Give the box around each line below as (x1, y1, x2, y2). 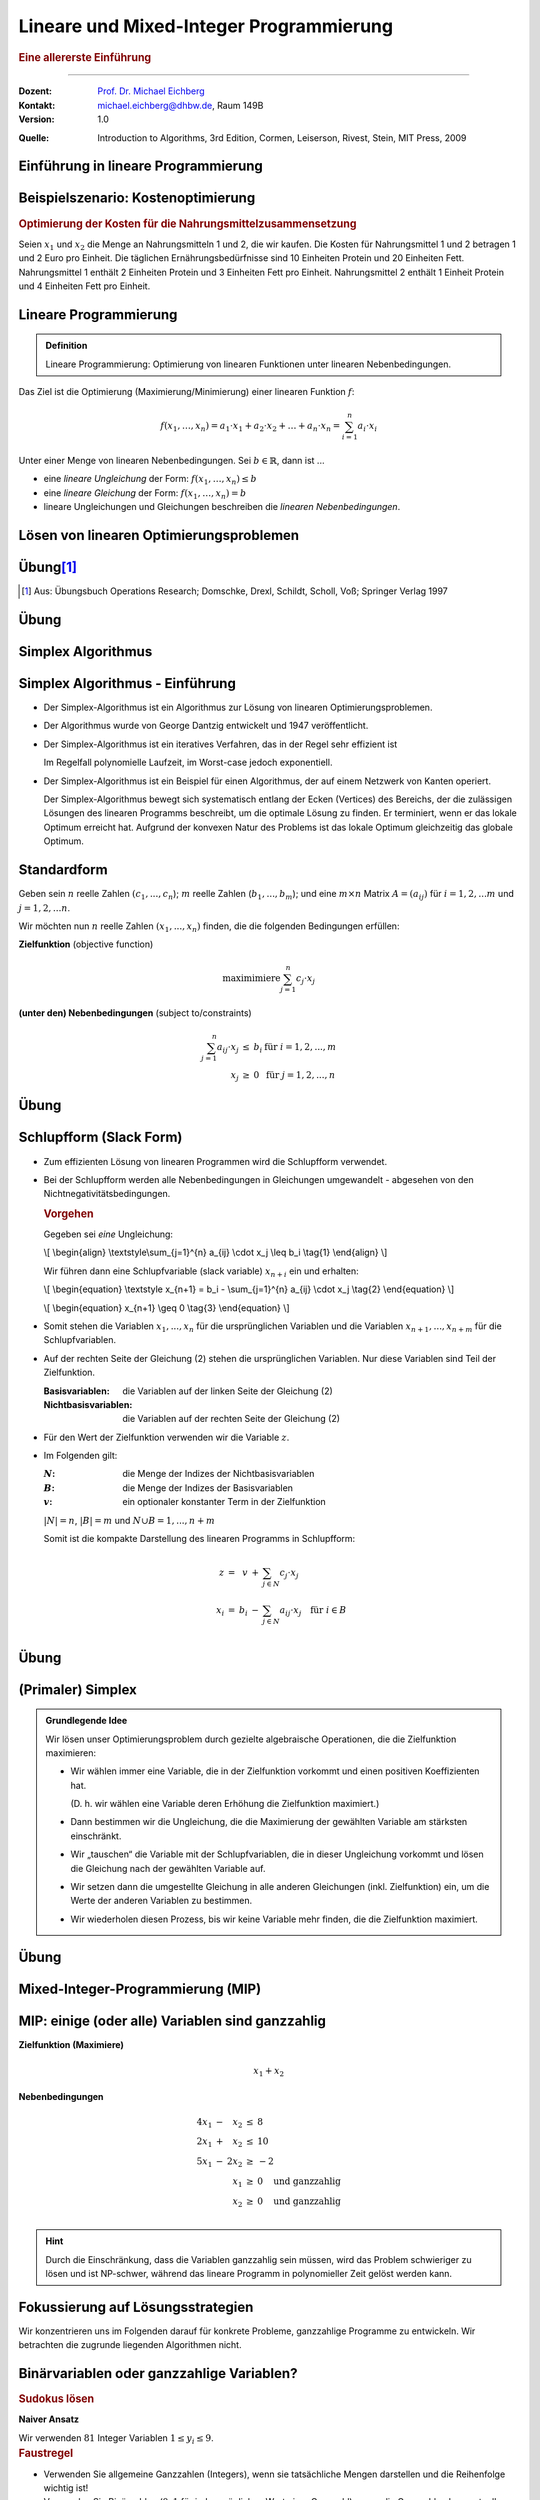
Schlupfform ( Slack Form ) (18, 1129, 183, 1146)
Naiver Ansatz (18, 2413, 80, 2425)
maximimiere (221, 973, 281, 984)
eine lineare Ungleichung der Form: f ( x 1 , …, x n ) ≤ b (43, 473, 257, 487)
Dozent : (18, 85, 53, 97)
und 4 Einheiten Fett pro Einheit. (18, 280, 151, 292)
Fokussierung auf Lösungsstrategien (18, 2298, 254, 2315)
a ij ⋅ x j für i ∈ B (279, 1605, 347, 1618)
